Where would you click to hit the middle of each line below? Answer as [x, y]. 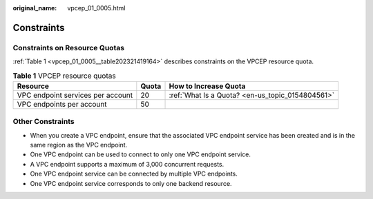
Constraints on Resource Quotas [68, 48]
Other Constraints [44, 122]
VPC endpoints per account [62, 104]
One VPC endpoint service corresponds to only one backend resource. [131, 183]
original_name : [35, 8]
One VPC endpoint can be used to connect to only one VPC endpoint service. [141, 154]
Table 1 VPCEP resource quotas [65, 76]
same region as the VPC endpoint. [79, 145]
